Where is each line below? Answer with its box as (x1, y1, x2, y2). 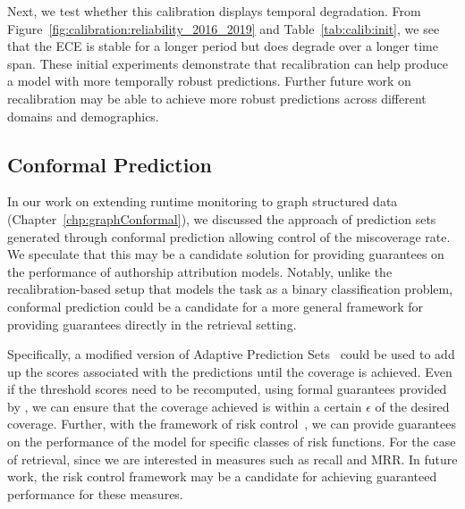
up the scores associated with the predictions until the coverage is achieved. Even (7, 362, 452, 380)
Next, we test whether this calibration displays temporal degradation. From (7, 2, 421, 20)
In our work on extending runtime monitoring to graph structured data (7, 192, 398, 211)
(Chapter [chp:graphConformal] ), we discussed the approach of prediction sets (7, 209, 436, 228)
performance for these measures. (7, 484, 183, 503)
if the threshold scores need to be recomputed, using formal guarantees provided (7, 380, 447, 398)
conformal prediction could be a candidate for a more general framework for (7, 296, 424, 315)
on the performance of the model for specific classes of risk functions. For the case (7, 432, 456, 451)
